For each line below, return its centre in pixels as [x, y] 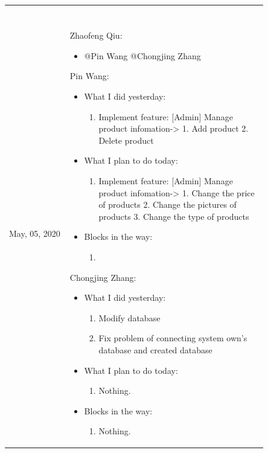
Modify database [129, 317]
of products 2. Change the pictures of [168, 204]
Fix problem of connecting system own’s [173, 338]
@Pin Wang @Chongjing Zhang [142, 55]
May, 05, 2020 [35, 233]
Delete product [126, 140]
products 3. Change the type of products [174, 216]
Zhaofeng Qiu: [96, 35]
